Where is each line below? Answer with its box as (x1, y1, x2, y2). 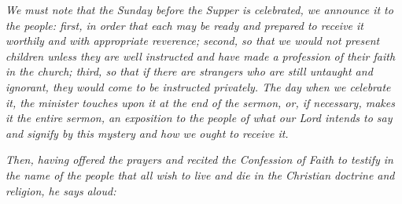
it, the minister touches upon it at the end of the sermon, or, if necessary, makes (6, 94, 395, 110)
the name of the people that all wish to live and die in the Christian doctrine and (6, 166, 395, 183)
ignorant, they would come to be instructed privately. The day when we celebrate (6, 78, 391, 95)
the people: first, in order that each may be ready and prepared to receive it (6, 17, 363, 33)
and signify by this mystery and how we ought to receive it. (6, 124, 289, 141)
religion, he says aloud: (6, 182, 116, 198)
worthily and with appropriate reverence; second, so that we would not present (6, 32, 380, 49)
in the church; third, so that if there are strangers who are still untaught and (6, 63, 373, 80)
